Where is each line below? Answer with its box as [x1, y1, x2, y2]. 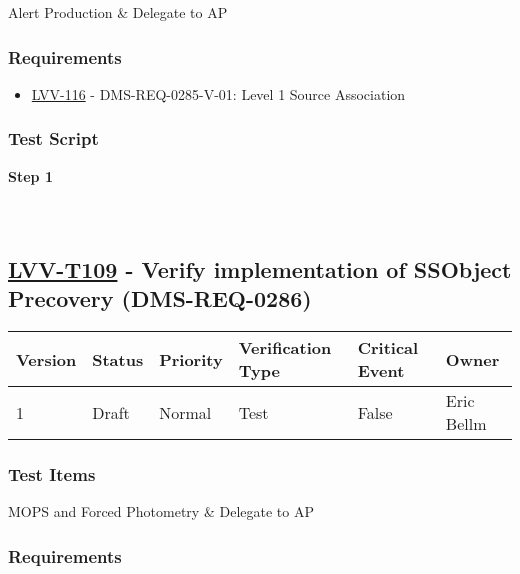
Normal [159, 400, 212, 424]
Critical [357, 336, 419, 359]
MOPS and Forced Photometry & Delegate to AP [8, 501, 314, 522]
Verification [238, 336, 332, 359]
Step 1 [8, 165, 53, 186]
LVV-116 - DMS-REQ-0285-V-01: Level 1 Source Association [31, 83, 406, 104]
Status [92, 347, 144, 371]
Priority [159, 347, 223, 371]
